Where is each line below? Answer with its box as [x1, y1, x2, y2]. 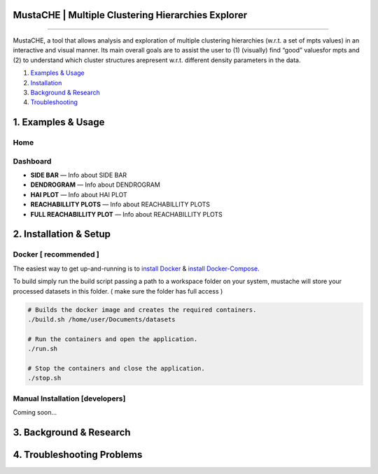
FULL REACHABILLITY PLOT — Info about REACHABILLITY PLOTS [30, 210, 223, 218]
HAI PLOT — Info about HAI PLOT [30, 190, 127, 199]
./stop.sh [27, 374, 62, 382]
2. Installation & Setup [13, 228, 111, 240]
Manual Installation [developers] [13, 394, 126, 403]
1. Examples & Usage [13, 116, 105, 129]
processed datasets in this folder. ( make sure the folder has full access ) [13, 287, 223, 295]
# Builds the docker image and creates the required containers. [27, 306, 257, 314]
